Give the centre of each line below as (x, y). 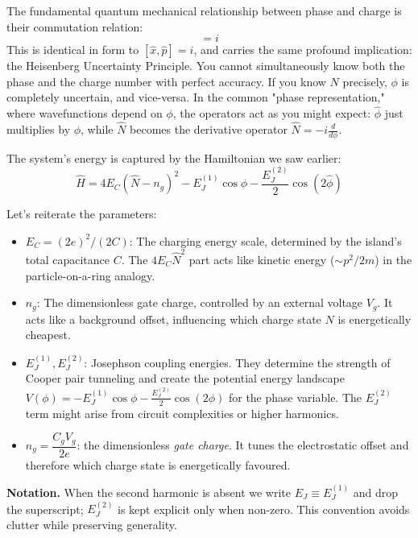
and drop (376, 492)
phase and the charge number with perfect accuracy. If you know (166, 81)
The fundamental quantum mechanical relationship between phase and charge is (204, 10)
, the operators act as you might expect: (272, 113)
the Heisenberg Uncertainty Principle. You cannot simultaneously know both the (206, 66)
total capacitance (68, 259)
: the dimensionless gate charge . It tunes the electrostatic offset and (243, 445)
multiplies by (39, 129)
